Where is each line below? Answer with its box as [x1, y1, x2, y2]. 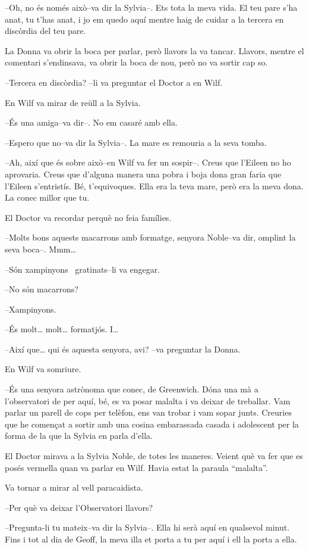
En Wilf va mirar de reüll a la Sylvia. [5, 96, 141, 108]
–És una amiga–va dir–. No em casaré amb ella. [5, 116, 178, 129]
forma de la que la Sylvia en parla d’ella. [5, 429, 153, 442]
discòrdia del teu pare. [5, 24, 86, 37]
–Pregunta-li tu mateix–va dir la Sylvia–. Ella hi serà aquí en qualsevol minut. [5, 521, 290, 534]
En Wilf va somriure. [5, 363, 81, 375]
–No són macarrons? [5, 283, 78, 295]
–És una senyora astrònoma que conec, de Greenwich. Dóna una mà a [5, 383, 258, 395]
